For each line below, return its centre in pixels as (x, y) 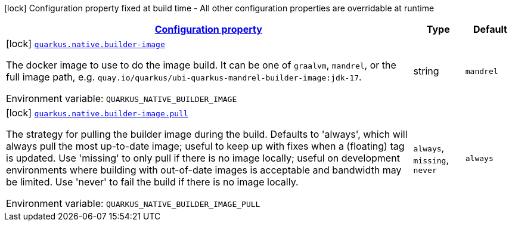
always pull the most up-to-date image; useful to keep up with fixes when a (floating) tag (205, 146)
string (426, 71)
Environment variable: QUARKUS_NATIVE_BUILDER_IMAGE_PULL (133, 203)
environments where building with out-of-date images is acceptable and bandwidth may (204, 170)
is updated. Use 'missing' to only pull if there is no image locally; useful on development (203, 158)
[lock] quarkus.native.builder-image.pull (97, 113)
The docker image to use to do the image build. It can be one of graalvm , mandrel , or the (201, 65)
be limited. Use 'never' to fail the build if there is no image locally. (152, 182)
